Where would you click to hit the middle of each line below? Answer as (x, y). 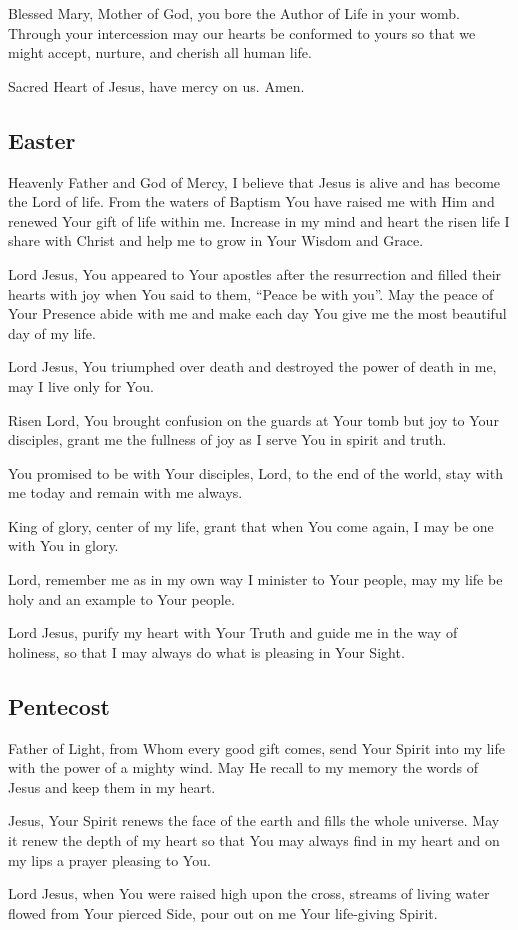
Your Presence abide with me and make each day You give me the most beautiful (257, 313)
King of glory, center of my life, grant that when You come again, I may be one (251, 525)
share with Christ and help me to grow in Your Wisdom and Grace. (216, 240)
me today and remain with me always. (125, 492)
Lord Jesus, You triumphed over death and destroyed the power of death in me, (252, 366)
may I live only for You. (81, 385)
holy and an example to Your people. (121, 598)
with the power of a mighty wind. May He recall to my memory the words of (243, 767)
